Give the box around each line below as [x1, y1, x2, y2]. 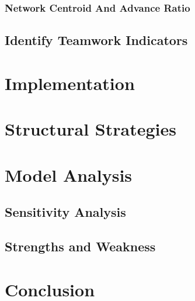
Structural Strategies [5, 117, 176, 141]
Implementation [5, 71, 135, 95]
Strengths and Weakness [5, 237, 156, 255]
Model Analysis [5, 162, 133, 186]
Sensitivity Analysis [5, 203, 126, 221]
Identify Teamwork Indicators [5, 31, 188, 49]
